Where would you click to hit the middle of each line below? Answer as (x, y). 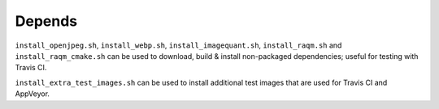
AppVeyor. (33, 94)
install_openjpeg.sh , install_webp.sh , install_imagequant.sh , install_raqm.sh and (178, 45)
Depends (46, 21)
